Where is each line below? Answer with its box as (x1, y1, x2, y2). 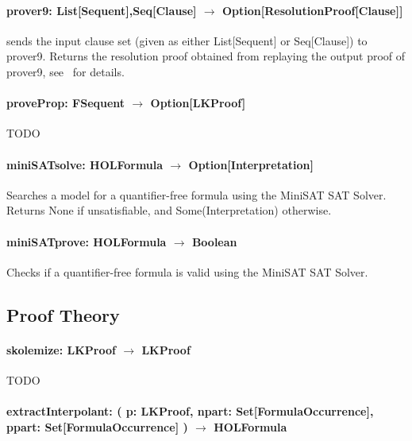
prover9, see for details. (6, 63, 125, 79)
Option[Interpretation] (188, 156, 314, 172)
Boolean (191, 233, 237, 250)
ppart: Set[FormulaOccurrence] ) (6, 418, 188, 435)
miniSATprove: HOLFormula (6, 233, 167, 250)
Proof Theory (6, 302, 120, 327)
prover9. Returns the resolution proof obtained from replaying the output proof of (6, 48, 406, 64)
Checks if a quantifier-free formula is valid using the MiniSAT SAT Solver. (6, 263, 368, 280)
